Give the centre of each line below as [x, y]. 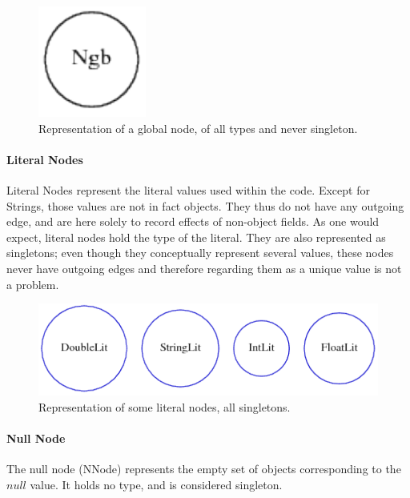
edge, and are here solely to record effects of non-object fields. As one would [193, 221]
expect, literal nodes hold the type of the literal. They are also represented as [196, 237]
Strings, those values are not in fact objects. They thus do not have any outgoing [205, 205]
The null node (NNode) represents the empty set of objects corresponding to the [204, 469]
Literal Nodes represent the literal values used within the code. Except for [188, 189]
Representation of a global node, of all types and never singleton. [198, 128]
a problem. [33, 284]
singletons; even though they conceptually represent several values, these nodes [200, 253]
